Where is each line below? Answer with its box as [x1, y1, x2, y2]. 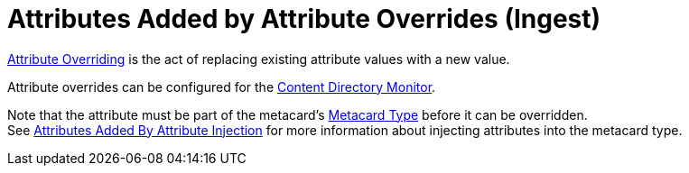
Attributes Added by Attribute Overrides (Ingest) [7, 4, 601, 34]
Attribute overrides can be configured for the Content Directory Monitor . [7, 78, 436, 95]
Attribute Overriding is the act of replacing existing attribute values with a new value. [7, 50, 510, 67]
